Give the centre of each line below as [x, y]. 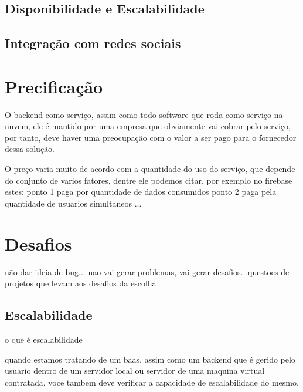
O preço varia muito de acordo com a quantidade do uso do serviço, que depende [150, 169]
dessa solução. [30, 149]
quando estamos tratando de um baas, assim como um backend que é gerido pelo [150, 359]
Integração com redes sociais [93, 43]
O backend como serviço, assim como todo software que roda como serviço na [144, 114]
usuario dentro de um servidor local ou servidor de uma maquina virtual [135, 371]
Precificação [54, 86]
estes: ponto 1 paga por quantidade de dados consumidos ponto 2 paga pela [141, 192]
